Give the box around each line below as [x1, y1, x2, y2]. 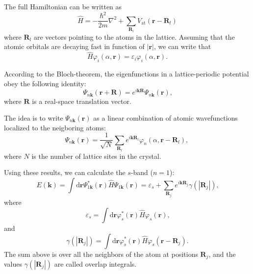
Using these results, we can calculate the [4, 167, 126, 177]
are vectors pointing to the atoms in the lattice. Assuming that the [33, 31, 235, 42]
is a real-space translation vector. [32, 96, 131, 106]
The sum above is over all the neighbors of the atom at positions [4, 249, 198, 259]
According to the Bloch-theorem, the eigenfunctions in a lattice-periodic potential [4, 69, 249, 79]
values [4, 258, 23, 269]
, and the [208, 249, 236, 259]
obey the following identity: [4, 78, 86, 88]
